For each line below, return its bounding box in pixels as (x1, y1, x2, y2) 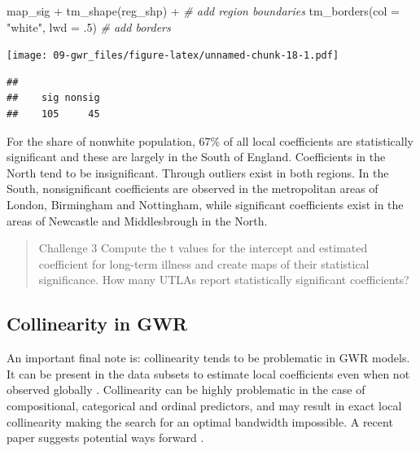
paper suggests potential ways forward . (7, 429, 204, 446)
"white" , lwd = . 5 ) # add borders (7, 18, 171, 35)
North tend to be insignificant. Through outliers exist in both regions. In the (7, 164, 389, 181)
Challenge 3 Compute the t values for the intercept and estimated (38, 239, 368, 256)
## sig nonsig (7, 92, 100, 104)
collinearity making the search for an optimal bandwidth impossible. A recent (7, 413, 393, 430)
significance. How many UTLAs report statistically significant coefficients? (38, 271, 409, 288)
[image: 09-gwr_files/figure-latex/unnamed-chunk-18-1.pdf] (7, 50, 339, 62)
